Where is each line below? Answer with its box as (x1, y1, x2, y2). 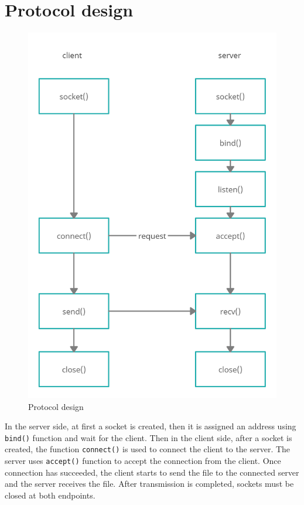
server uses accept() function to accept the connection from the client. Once (5, 455, 281, 467)
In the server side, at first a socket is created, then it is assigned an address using (5, 420, 296, 432)
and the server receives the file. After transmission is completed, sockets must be (5, 477, 294, 490)
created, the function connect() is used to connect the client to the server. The (5, 443, 291, 455)
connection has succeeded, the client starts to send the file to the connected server (5, 466, 299, 478)
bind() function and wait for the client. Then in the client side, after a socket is (5, 431, 292, 443)
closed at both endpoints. (5, 489, 95, 501)
